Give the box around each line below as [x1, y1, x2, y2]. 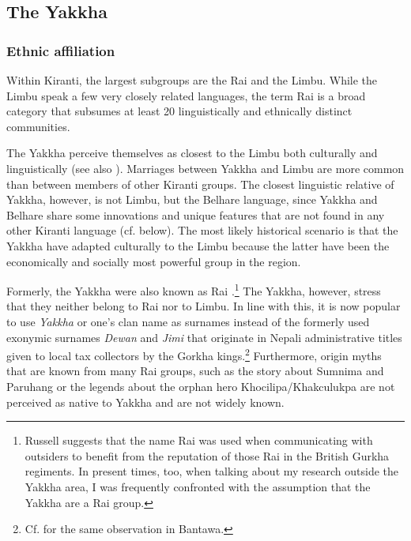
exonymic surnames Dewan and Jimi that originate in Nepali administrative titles [6, 329, 402, 345]
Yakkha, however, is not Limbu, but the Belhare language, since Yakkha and [6, 191, 378, 208]
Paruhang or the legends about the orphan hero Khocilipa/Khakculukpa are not [6, 378, 395, 394]
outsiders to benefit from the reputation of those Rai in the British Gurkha [25, 447, 390, 464]
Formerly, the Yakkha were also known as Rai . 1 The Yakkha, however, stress [6, 280, 381, 299]
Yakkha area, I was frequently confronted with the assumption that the [25, 478, 371, 494]
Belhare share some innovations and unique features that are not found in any [6, 206, 385, 223]
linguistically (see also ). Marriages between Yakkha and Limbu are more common [6, 160, 405, 176]
